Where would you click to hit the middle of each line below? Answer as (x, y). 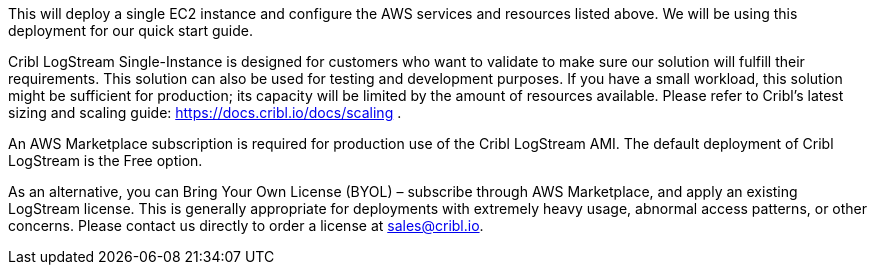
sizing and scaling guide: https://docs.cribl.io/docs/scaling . (205, 112)
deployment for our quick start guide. (130, 30)
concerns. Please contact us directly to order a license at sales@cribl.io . (246, 225)
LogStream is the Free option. (105, 160)
